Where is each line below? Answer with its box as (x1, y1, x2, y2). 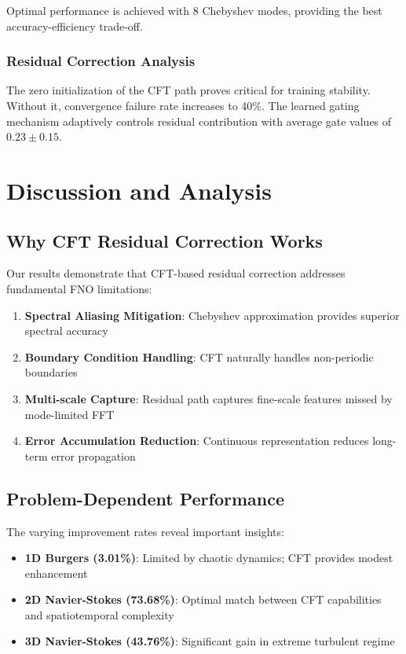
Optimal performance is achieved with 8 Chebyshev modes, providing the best (6, 2, 382, 18)
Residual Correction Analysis (6, 51, 196, 71)
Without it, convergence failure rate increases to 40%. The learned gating (6, 97, 360, 113)
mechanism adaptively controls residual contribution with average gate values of (6, 112, 392, 129)
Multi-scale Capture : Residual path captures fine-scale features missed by (24, 390, 393, 406)
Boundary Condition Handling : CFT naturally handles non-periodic (24, 348, 374, 365)
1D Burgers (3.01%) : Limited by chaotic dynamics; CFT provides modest (24, 549, 393, 566)
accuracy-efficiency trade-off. (6, 17, 143, 34)
